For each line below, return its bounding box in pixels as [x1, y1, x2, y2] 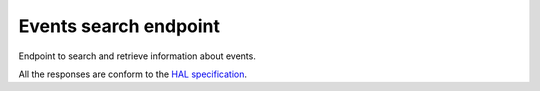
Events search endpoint [18, 15, 220, 37]
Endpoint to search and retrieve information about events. [18, 50, 257, 62]
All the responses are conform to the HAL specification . [18, 68, 247, 80]
